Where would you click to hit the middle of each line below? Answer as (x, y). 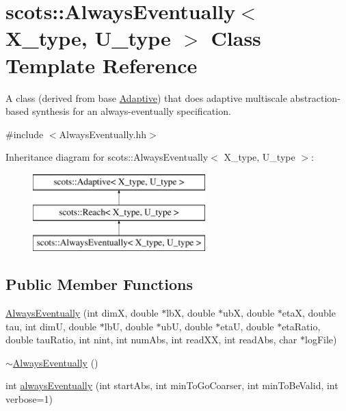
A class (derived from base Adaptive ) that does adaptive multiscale (146, 97)
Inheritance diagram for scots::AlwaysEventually (107, 157)
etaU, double (247, 326)
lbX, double (191, 313)
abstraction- (315, 97)
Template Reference (102, 65)
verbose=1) (29, 399)
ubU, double (187, 326)
